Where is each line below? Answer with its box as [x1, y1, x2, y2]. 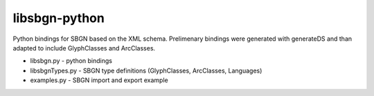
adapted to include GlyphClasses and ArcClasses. [12, 44, 156, 52]
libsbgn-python [12, 10, 105, 26]
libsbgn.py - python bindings [30, 57, 112, 65]
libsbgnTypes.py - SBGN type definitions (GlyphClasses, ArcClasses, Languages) [30, 66, 262, 75]
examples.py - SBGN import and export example [30, 76, 169, 84]
